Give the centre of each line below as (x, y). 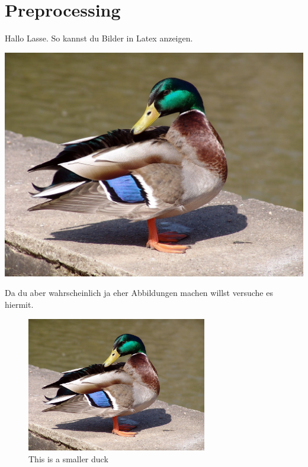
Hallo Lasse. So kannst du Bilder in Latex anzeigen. (99, 38)
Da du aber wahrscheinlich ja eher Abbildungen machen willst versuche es (139, 293)
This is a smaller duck (68, 458)
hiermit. (19, 304)
